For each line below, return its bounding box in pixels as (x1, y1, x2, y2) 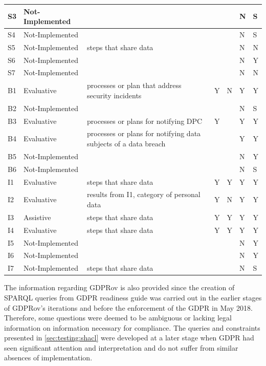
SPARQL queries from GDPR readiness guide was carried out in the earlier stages (4, 292, 262, 303)
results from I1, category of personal (86, 189, 201, 200)
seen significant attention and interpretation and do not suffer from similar (4, 342, 238, 353)
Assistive (24, 211, 51, 222)
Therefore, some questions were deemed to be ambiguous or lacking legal (4, 312, 232, 323)
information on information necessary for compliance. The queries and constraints (4, 322, 260, 333)
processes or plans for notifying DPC (86, 115, 203, 126)
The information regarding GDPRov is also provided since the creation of (4, 282, 235, 293)
